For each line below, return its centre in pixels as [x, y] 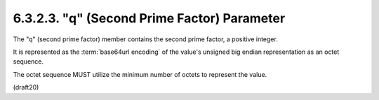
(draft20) [26, 87]
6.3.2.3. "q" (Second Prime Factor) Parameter [149, 18]
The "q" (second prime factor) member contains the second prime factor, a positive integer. [146, 39]
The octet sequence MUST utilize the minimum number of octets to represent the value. [140, 74]
